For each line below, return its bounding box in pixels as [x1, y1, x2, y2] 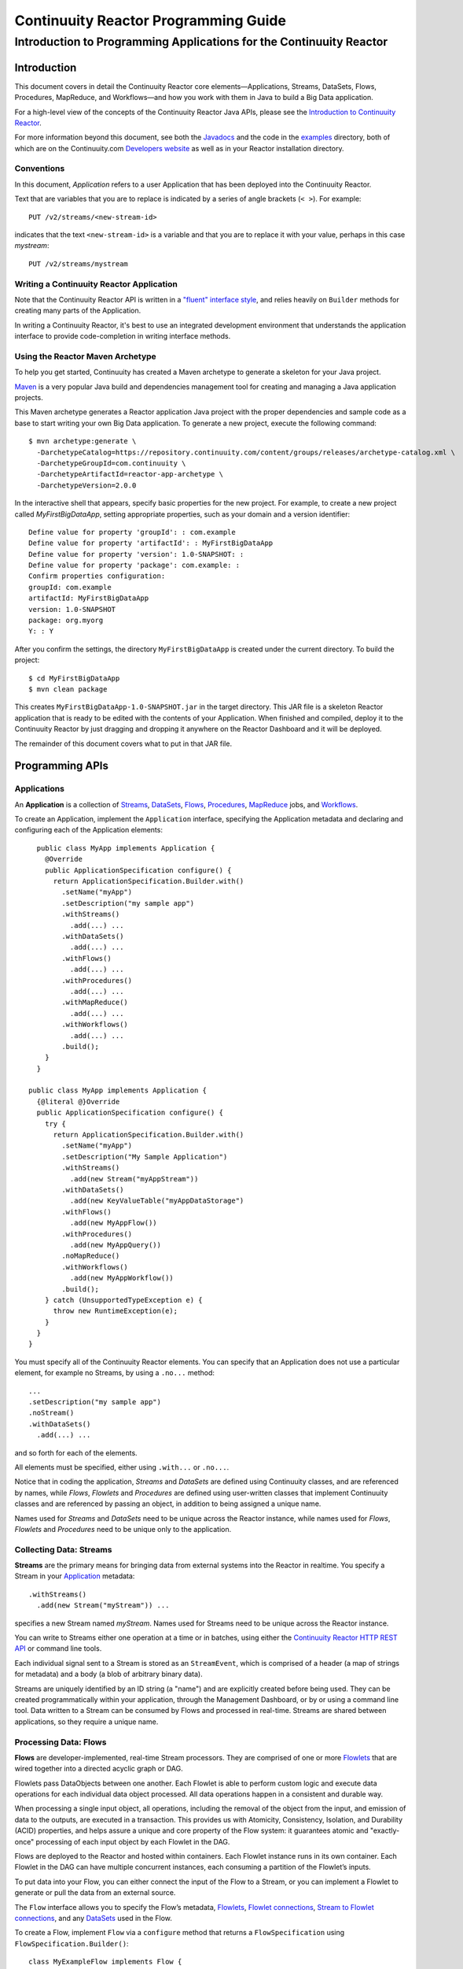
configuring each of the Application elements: [14, 825, 163, 835]
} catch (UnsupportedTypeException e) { [44, 1296, 204, 1304]
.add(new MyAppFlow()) [69, 1218, 157, 1228]
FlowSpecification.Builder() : [14, 1938, 129, 1949]
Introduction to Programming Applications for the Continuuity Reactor [14, 35, 388, 49]
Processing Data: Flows [14, 1737, 107, 1748]
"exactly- [369, 1826, 400, 1835]
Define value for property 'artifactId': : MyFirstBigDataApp [28, 539, 274, 547]
